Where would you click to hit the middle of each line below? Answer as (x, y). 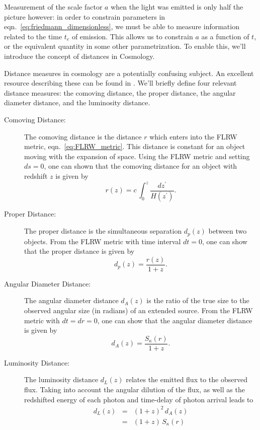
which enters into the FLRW (193, 136)
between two (228, 231)
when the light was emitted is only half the (177, 7)
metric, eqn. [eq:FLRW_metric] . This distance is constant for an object (135, 146)
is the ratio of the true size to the (198, 300)
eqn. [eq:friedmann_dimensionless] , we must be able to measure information (122, 26)
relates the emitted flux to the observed (187, 379)
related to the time (33, 36)
